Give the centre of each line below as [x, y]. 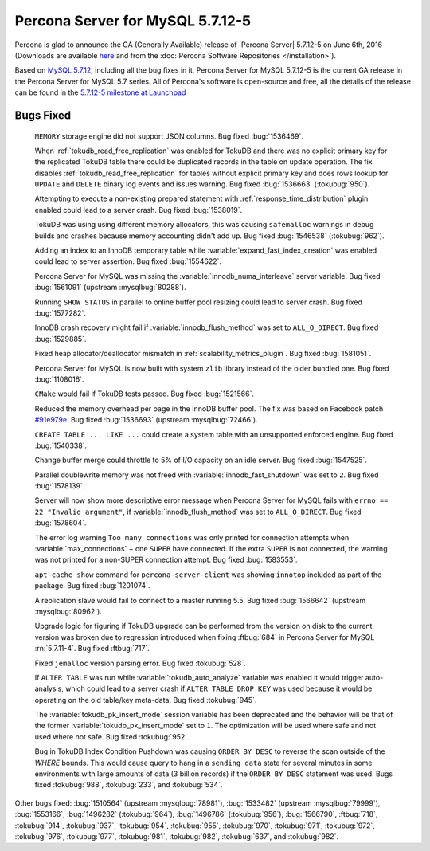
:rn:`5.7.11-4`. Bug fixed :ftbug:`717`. [92, 649]
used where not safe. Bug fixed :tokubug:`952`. [112, 736]
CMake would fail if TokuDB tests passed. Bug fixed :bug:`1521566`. [145, 394]
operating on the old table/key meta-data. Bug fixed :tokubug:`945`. [146, 700]
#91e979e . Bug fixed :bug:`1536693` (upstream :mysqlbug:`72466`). [146, 420]
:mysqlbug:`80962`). [68, 611]
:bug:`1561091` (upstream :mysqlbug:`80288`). [110, 288]
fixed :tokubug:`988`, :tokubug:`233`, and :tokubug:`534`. [129, 785]
